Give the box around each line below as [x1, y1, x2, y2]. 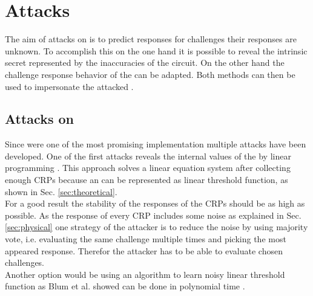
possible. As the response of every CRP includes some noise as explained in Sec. [5, 208, 301, 221]
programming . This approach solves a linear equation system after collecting [5, 161, 291, 174]
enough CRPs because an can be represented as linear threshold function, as [5, 173, 288, 186]
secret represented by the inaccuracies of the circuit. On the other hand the [5, 56, 285, 69]
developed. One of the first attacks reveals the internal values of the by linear [5, 149, 291, 162]
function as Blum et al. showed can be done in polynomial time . [5, 280, 245, 292]
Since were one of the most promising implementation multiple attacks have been [5, 138, 306, 150]
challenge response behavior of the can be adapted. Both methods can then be [5, 68, 295, 80]
